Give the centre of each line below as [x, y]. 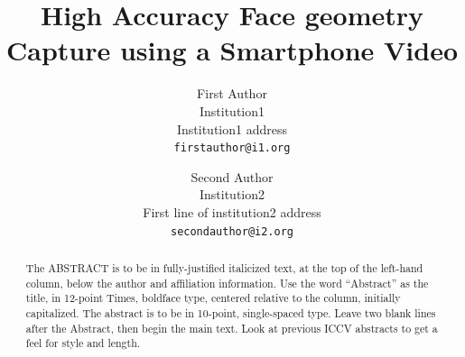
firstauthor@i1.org [232, 148]
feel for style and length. [83, 343]
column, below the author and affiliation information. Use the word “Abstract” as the [227, 283]
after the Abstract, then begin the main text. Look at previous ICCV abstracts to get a [232, 328]
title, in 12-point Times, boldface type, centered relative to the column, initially [213, 298]
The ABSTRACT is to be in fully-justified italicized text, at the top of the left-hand [224, 267]
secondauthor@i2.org [232, 231]
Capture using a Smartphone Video [232, 50]
